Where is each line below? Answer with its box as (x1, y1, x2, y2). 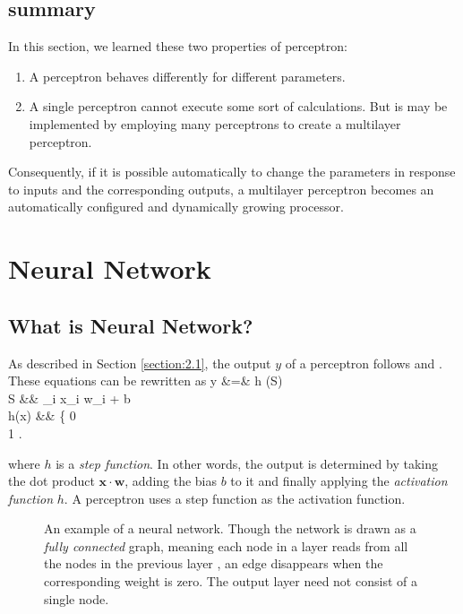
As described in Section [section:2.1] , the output (8, 353, 271, 372)
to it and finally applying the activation (230, 471, 448, 490)
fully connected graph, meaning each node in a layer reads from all (44, 536, 408, 555)
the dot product (8, 471, 95, 490)
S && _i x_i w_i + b (8, 388, 131, 407)
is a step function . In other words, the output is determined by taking (56, 454, 438, 472)
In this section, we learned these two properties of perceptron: (8, 37, 347, 56)
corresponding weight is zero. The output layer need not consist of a (44, 572, 417, 591)
